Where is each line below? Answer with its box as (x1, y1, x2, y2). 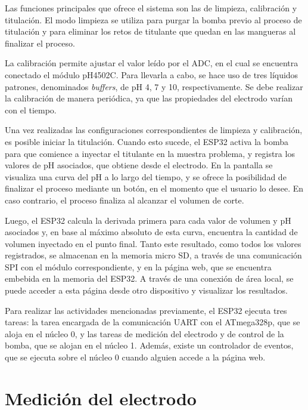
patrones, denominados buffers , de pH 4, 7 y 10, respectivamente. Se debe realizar (5, 80, 303, 93)
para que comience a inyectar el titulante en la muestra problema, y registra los (5, 147, 295, 159)
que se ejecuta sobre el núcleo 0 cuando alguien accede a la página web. (5, 351, 266, 363)
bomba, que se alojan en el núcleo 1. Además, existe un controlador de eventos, (5, 339, 294, 352)
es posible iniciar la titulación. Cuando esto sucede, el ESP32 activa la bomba (5, 135, 288, 147)
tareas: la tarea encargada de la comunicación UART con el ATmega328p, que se (5, 316, 300, 328)
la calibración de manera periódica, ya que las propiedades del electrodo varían (5, 92, 293, 104)
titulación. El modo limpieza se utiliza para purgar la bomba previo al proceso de (5, 13, 302, 26)
